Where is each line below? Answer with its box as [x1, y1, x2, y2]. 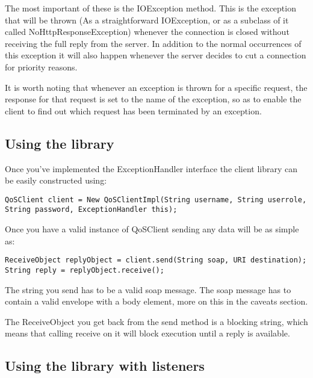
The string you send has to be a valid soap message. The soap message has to [5, 283, 291, 296]
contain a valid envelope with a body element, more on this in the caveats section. [5, 295, 308, 308]
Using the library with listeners [5, 356, 205, 375]
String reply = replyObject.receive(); [5, 265, 164, 274]
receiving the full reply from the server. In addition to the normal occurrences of [5, 37, 302, 49]
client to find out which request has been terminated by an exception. [5, 104, 262, 117]
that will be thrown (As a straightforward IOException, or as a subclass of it [5, 13, 289, 26]
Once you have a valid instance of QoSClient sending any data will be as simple [5, 223, 299, 235]
